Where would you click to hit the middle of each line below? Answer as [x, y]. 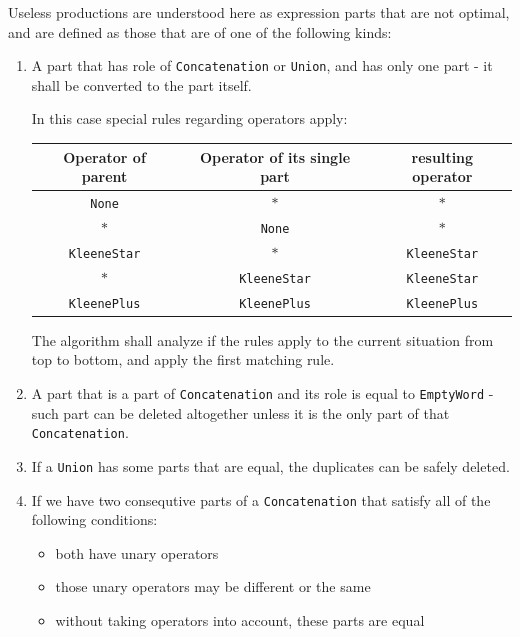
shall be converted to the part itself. [141, 84]
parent [104, 176]
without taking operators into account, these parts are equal [240, 619]
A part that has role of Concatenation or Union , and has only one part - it [262, 65]
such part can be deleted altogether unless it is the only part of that [240, 412]
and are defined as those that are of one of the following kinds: [200, 31]
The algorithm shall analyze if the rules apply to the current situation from [262, 339]
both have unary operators [137, 552]
